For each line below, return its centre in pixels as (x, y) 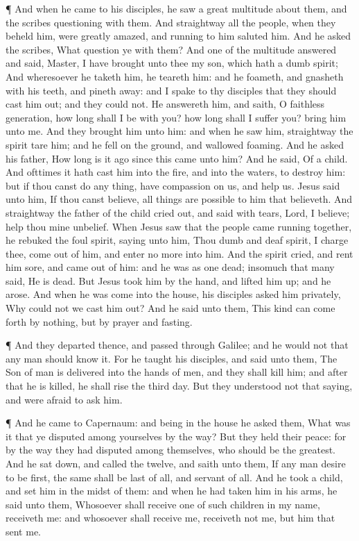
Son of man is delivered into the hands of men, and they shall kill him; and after (177, 372)
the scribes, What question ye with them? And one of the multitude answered (171, 49)
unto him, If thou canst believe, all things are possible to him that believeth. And (179, 199)
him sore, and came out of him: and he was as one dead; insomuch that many (170, 267)
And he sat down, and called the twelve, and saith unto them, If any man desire (176, 463)
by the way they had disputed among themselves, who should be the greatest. (171, 450)
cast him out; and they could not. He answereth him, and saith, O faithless (165, 104)
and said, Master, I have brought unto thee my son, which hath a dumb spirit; (172, 63)
